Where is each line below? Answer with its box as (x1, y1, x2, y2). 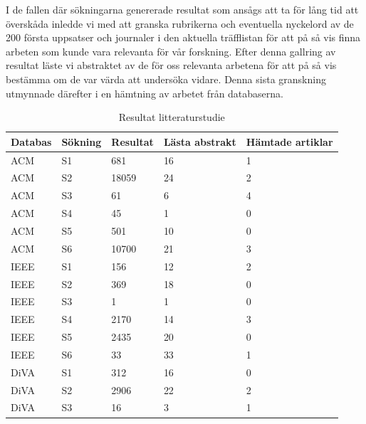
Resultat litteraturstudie (118, 110, 225, 124)
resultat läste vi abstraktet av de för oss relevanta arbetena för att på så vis (6, 58, 337, 73)
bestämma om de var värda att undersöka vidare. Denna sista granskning (6, 71, 326, 86)
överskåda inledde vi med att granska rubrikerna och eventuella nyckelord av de (6, 16, 354, 31)
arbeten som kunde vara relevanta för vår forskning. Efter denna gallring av (6, 43, 336, 58)
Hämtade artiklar (246, 134, 333, 149)
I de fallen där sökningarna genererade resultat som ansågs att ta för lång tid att (6, 2, 359, 16)
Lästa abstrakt (163, 134, 236, 149)
